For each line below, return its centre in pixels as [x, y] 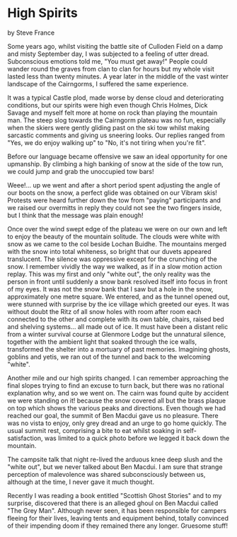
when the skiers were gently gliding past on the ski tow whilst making [109, 127]
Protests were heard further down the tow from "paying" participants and [114, 200]
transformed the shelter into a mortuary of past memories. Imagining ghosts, [119, 349]
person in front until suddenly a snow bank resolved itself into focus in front [117, 282]
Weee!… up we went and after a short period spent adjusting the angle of [114, 185]
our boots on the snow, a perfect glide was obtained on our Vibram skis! [112, 192]
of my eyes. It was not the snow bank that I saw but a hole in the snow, [110, 289]
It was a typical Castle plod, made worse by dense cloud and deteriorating [116, 98]
